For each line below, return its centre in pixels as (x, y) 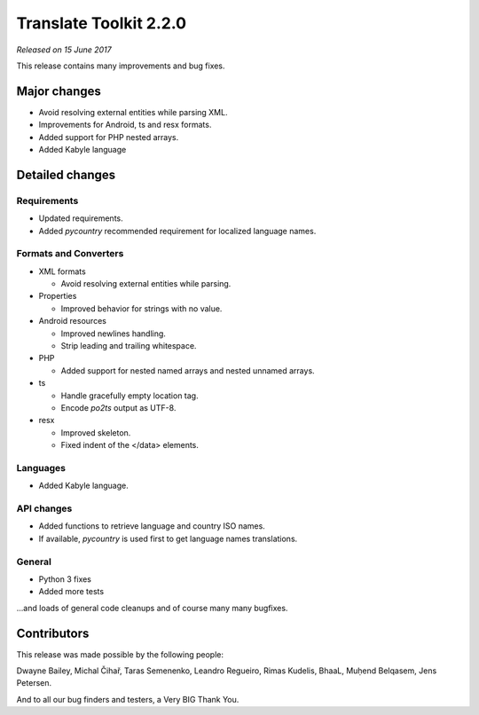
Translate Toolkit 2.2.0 (101, 23)
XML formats (62, 271)
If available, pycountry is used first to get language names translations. (168, 538)
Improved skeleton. (96, 432)
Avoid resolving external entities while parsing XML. (133, 112)
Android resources (72, 321)
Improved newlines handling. (113, 334)
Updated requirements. (81, 218)
